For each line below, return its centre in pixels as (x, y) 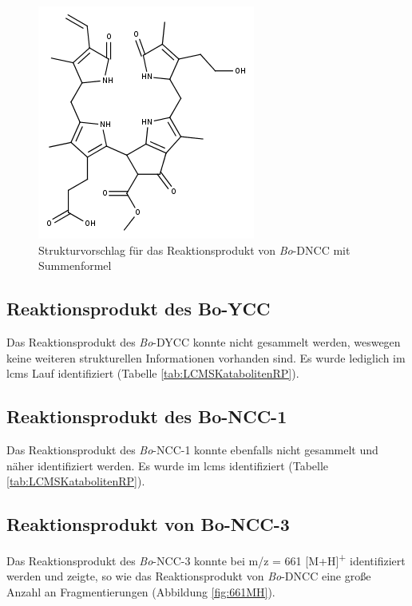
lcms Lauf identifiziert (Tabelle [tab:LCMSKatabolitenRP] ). (153, 373)
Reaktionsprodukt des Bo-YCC (139, 309)
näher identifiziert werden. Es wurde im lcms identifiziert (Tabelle (168, 465)
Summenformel (75, 265)
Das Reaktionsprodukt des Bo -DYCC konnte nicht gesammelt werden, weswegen (204, 341)
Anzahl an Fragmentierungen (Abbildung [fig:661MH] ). (141, 591)
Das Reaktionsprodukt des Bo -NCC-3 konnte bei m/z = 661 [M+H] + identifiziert (206, 559)
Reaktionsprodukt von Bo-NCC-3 (148, 524)
